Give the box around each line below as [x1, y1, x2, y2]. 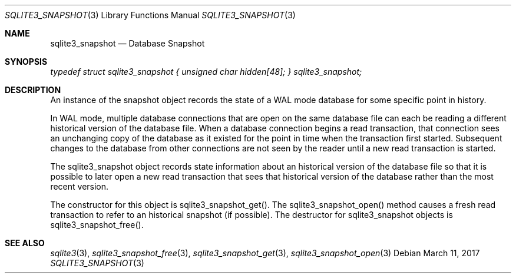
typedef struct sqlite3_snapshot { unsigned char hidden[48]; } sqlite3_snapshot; [50, 67, 362, 77]
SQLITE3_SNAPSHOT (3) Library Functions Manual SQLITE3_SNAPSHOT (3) [5, 10, 296, 20]
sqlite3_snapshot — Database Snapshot [50, 38, 205, 48]
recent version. [50, 181, 109, 191]
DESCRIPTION [5, 85, 61, 95]
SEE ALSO [5, 238, 45, 248]
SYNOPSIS [5, 57, 48, 67]
